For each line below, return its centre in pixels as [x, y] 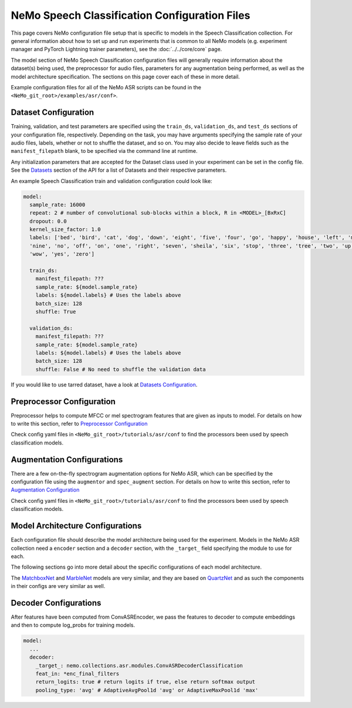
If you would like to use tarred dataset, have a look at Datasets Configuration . [104, 385]
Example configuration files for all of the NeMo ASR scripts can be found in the [106, 87]
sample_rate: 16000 [57, 205]
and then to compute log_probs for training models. [73, 625]
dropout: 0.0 [48, 221]
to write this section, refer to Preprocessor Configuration [79, 424]
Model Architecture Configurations [76, 526]
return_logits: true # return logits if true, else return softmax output [145, 682]
